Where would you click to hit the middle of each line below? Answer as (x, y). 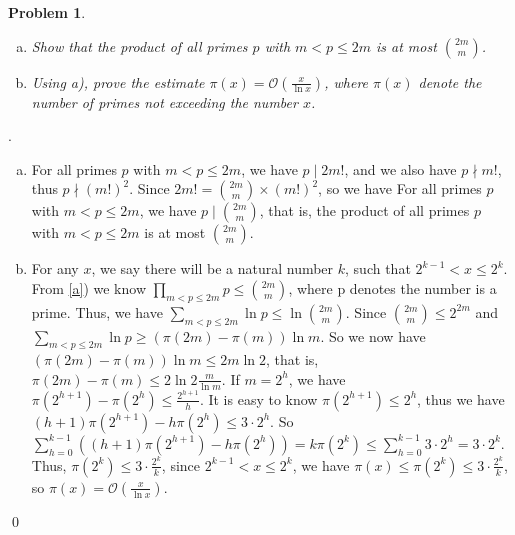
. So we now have (373, 335)
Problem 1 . (47, 12)
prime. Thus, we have (97, 311)
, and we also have (400, 168)
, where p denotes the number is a (392, 287)
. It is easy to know (258, 398)
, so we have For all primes (400, 188)
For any (55, 268)
